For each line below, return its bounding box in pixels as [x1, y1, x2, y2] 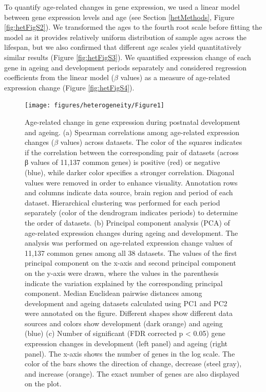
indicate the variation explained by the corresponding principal [25, 277, 223, 288]
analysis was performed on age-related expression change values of [25, 237, 233, 248]
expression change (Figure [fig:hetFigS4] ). [4, 82, 135, 92]
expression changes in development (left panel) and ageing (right [25, 338, 228, 349]
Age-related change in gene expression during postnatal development [25, 117, 240, 127]
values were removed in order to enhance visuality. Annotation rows [25, 177, 238, 188]
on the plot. [25, 378, 62, 389]
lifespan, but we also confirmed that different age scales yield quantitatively [4, 42, 242, 52]
